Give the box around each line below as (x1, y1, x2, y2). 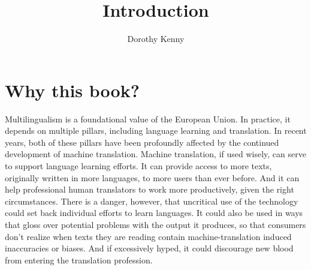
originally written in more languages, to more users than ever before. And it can (5, 171, 300, 184)
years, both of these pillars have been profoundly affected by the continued (5, 136, 279, 148)
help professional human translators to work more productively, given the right (5, 183, 294, 196)
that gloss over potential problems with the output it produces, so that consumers (5, 218, 306, 230)
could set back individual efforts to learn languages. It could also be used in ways (5, 206, 303, 219)
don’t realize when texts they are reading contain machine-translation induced (5, 230, 292, 242)
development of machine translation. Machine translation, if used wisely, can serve (5, 148, 306, 160)
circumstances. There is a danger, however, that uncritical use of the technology (5, 194, 298, 207)
